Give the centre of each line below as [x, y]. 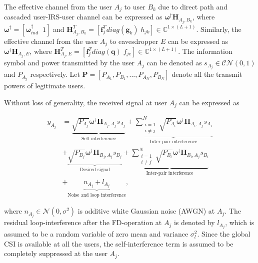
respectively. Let [55, 74]
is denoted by [194, 222]
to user [135, 6]
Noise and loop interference [97, 195]
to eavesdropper [134, 41]
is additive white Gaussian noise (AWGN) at [146, 211]
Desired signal [95, 170]
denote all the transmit [207, 74]
